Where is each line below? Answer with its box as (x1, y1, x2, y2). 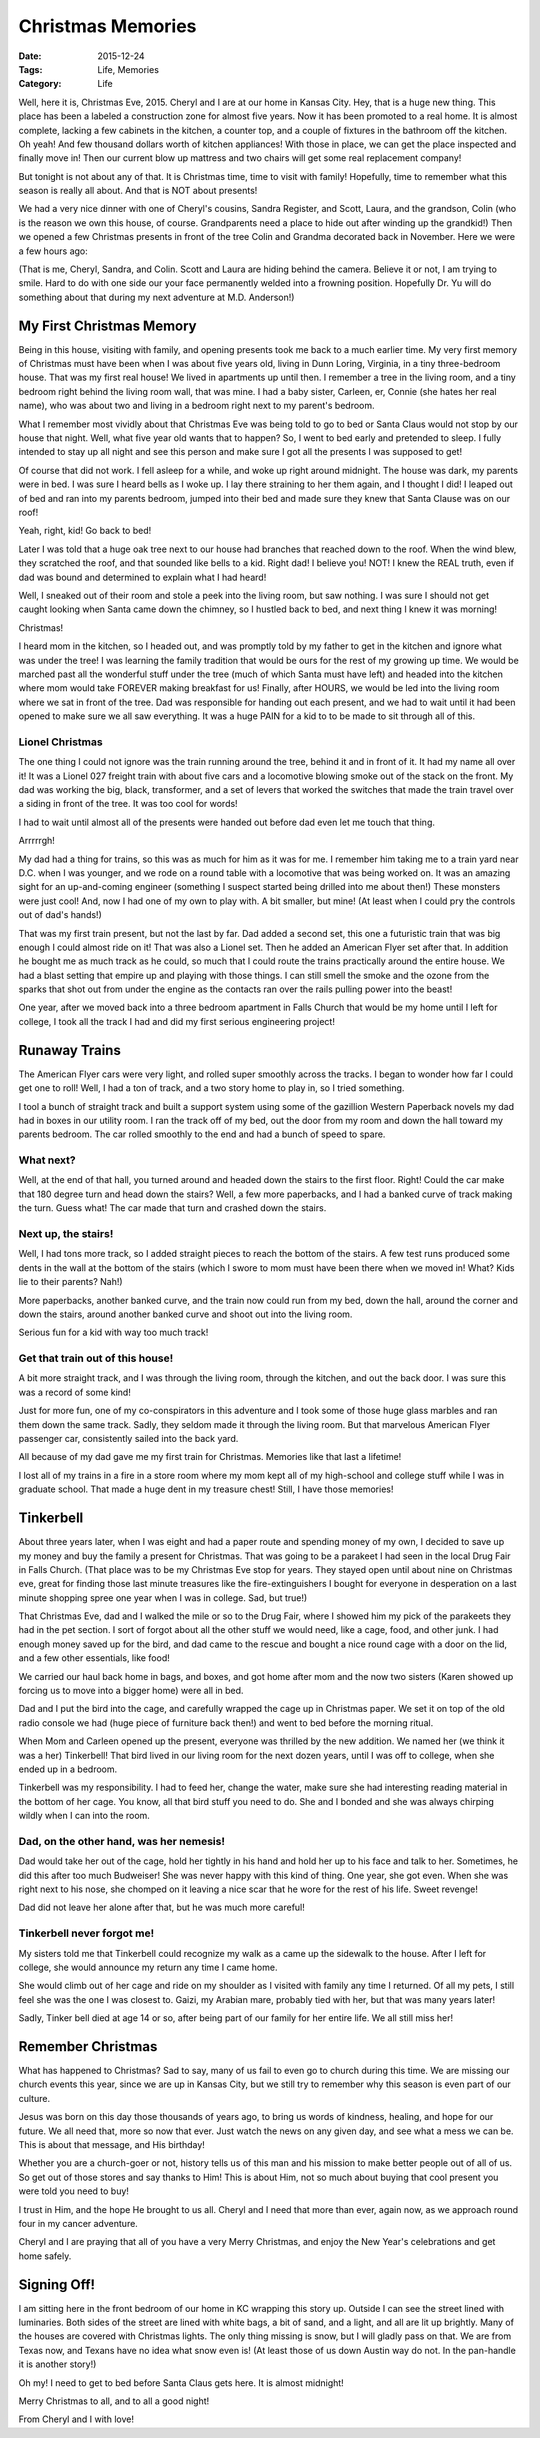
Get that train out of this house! (18, 1351, 174, 1365)
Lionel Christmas (18, 735, 104, 749)
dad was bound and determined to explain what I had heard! (18, 571, 267, 583)
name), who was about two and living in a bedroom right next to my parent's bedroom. (18, 400, 375, 412)
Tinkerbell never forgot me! (18, 1926, 155, 1940)
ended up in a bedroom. (18, 1763, 118, 1775)
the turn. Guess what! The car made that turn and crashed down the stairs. (18, 1202, 327, 1214)
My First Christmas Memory (18, 317, 197, 334)
